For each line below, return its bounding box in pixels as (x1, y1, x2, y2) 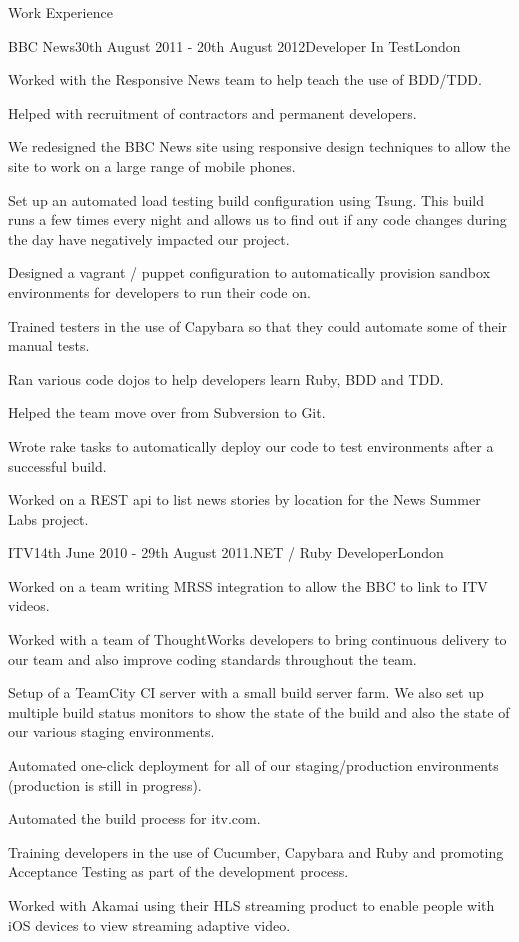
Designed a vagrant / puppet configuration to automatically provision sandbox (8, 262, 491, 283)
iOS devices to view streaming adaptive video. (8, 914, 291, 935)
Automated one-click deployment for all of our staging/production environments (8, 755, 499, 776)
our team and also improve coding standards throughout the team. (8, 648, 417, 669)
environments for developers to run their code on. (8, 281, 311, 302)
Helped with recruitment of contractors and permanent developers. (8, 102, 417, 123)
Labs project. (8, 508, 89, 529)
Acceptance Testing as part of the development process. (8, 861, 349, 882)
